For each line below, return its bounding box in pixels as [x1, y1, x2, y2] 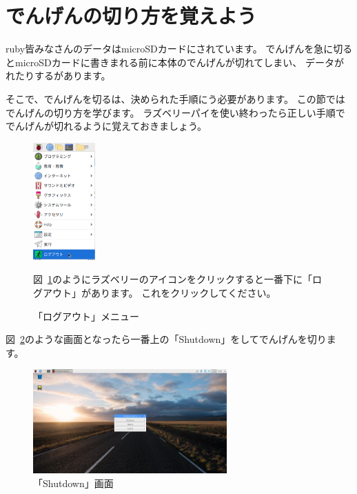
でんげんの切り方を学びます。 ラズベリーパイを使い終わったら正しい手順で [6, 105, 345, 119]
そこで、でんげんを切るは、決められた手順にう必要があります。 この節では [6, 91, 345, 106]
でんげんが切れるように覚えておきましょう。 [6, 119, 207, 133]
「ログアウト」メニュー [33, 308, 139, 323]
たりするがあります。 [14, 68, 111, 83]
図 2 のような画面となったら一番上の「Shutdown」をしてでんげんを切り [6, 332, 327, 346]
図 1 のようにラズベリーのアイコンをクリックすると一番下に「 [33, 272, 313, 286]
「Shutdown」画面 [33, 476, 114, 491]
